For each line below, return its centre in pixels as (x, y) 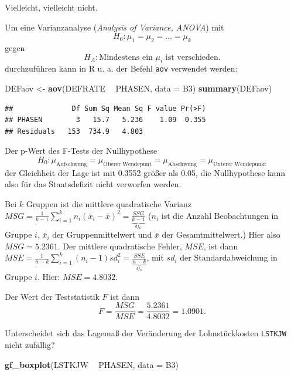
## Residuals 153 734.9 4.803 (74, 131)
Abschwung (182, 164)
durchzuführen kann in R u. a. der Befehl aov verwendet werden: (121, 68)
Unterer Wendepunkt (240, 164)
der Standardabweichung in (229, 257)
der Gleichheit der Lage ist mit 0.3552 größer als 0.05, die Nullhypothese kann (145, 172)
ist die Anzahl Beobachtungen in (220, 215)
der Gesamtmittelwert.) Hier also (221, 234)
